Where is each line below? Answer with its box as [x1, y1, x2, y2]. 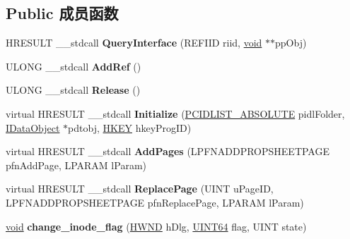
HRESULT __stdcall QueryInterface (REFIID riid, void [6, 35, 262, 50]
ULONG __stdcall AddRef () [6, 59, 141, 73]
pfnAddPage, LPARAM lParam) [6, 157, 146, 172]
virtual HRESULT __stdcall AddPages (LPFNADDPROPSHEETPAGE [6, 144, 329, 159]
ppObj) [275, 35, 307, 50]
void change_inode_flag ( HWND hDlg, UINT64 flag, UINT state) [6, 219, 307, 233]
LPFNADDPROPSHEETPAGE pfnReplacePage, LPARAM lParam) [6, 195, 304, 209]
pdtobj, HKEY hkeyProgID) [68, 120, 192, 135]
